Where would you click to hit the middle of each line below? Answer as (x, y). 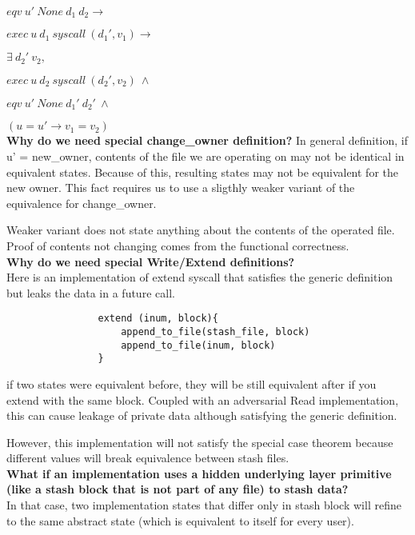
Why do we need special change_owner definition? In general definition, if (207, 140)
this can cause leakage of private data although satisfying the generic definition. (202, 415)
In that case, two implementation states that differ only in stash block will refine (204, 505)
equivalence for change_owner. (82, 203)
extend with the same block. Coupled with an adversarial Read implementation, (203, 399)
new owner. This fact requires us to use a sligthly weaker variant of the (181, 188)
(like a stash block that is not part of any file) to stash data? (178, 489)
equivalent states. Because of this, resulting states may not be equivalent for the (202, 172)
